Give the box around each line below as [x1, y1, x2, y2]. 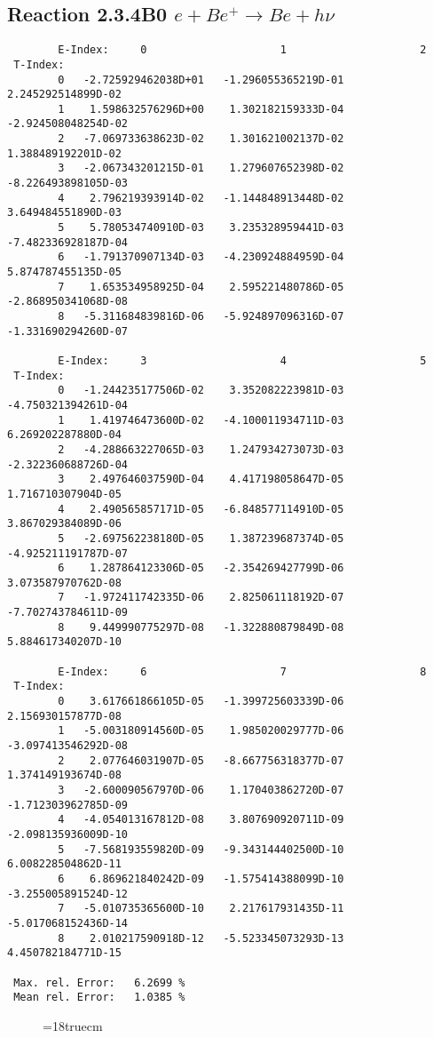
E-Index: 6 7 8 [58, 665, 427, 678]
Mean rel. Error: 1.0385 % [13, 991, 185, 1004]
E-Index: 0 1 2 [58, 44, 427, 57]
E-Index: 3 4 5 [58, 354, 427, 367]
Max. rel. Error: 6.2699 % [13, 976, 185, 989]
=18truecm [43, 1016, 103, 1034]
